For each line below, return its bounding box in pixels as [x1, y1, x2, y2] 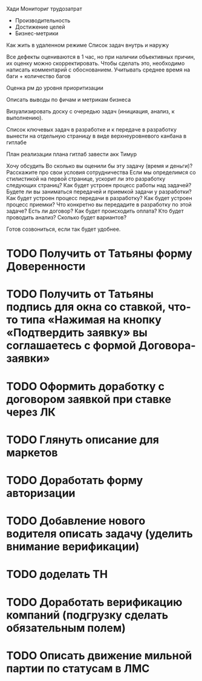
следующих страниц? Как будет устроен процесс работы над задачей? [6, 182, 192, 188]
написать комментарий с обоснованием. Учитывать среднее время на [6, 66, 191, 73]
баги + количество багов [6, 73, 71, 79]
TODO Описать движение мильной [6, 648, 192, 662]
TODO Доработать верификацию [6, 595, 183, 609]
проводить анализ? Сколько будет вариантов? [6, 214, 127, 221]
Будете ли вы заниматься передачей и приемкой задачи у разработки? [6, 188, 192, 195]
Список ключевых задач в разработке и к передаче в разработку [6, 126, 177, 133]
